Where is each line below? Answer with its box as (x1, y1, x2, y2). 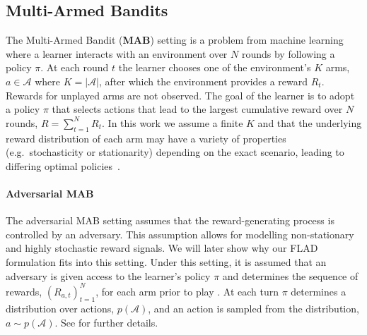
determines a (291, 284, 346, 298)
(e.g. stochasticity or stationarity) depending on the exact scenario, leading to (6, 145, 344, 159)
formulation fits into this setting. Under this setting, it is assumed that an (6, 254, 327, 269)
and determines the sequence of (222, 268, 359, 283)
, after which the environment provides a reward (99, 73, 308, 88)
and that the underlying (257, 115, 362, 130)
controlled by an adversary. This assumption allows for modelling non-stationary (6, 226, 354, 241)
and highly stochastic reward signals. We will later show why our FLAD (6, 240, 318, 255)
